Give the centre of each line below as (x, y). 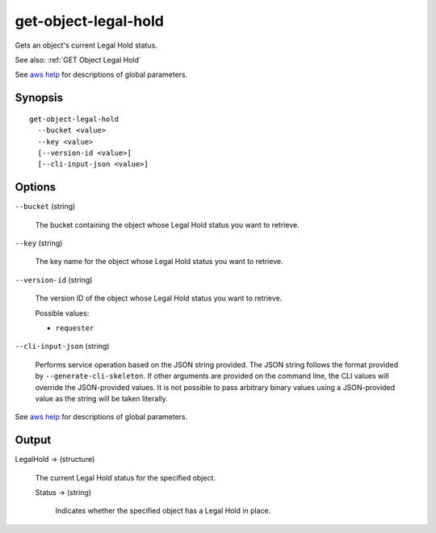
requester (75, 328)
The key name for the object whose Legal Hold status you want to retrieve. (159, 262)
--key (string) (39, 243)
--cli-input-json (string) (62, 346)
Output (33, 440)
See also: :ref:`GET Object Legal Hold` (78, 60)
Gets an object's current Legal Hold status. (86, 45)
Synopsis (39, 98)
